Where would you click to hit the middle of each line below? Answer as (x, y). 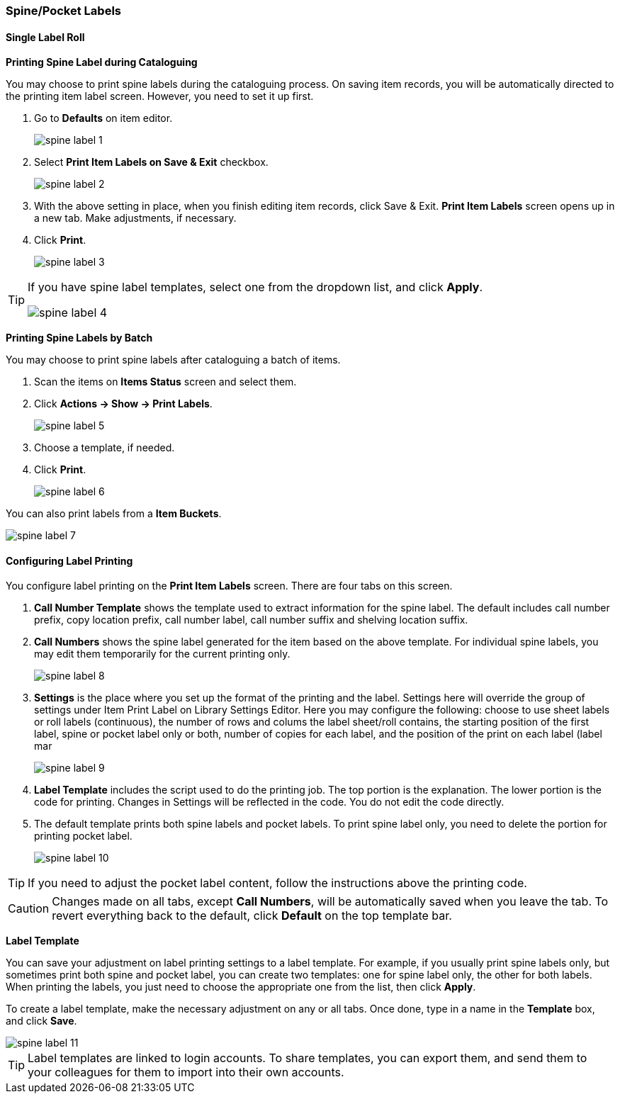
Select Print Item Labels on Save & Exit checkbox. (151, 162)
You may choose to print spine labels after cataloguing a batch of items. (173, 360)
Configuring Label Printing (69, 560)
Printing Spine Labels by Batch (79, 338)
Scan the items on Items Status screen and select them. (165, 382)
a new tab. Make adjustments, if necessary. (135, 218)
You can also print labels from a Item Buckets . (114, 514)
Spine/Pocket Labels (63, 11)
